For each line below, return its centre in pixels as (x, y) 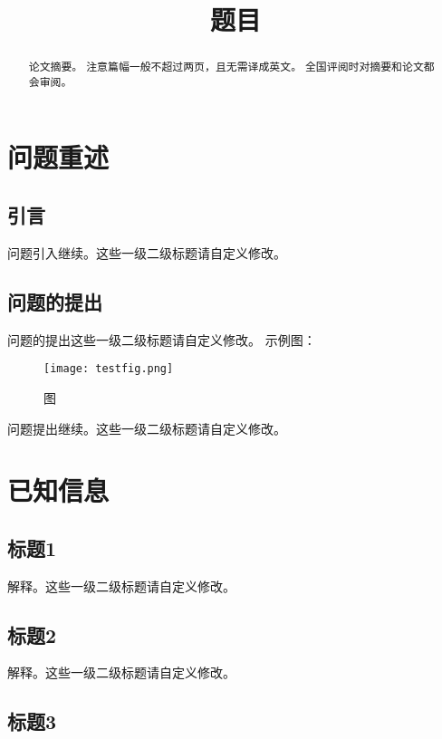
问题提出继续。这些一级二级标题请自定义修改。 (147, 428)
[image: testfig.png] (109, 369)
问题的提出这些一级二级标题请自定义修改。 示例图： (162, 339)
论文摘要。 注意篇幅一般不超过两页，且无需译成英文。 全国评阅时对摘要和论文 (226, 67)
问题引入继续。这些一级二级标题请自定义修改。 (147, 252)
